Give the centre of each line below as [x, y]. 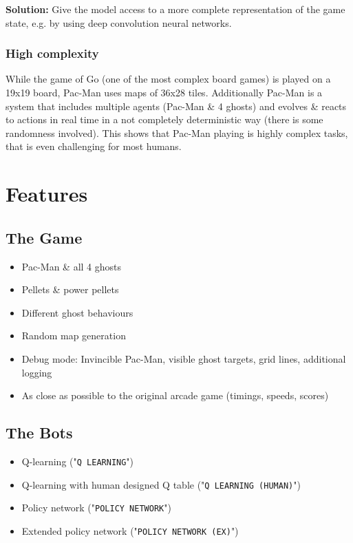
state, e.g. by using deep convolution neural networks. [119, 22]
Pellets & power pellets [70, 289]
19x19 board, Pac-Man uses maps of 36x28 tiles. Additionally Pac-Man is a [164, 92]
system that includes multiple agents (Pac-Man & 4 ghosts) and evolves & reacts [176, 106]
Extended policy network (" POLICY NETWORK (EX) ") [130, 530]
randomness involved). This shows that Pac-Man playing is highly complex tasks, [177, 132]
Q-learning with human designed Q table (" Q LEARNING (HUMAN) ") [161, 484]
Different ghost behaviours [77, 312]
